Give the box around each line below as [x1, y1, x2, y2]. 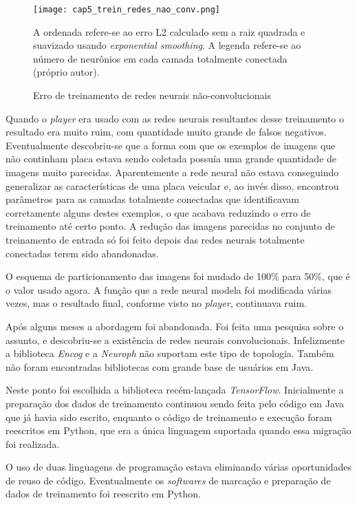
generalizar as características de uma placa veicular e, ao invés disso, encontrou [6, 178, 339, 193]
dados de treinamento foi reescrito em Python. [6, 486, 201, 501]
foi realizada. [6, 436, 60, 451]
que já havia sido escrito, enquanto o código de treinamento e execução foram [6, 409, 332, 424]
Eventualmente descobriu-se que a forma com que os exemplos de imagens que [6, 138, 336, 152]
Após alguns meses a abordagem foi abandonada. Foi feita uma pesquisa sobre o [6, 319, 344, 333]
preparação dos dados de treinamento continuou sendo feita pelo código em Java [6, 396, 345, 410]
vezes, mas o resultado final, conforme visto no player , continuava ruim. [6, 296, 307, 310]
